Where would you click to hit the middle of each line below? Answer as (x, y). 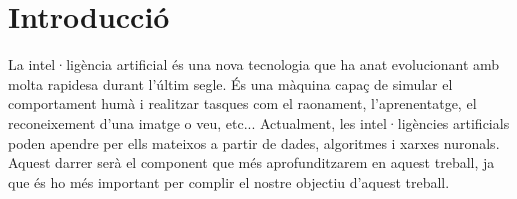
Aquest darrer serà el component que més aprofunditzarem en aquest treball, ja (251, 162)
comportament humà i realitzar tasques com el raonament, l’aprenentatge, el (242, 103)
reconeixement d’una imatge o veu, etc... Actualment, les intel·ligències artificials (259, 122)
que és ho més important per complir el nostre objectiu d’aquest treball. (229, 181)
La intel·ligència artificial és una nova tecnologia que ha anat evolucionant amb (254, 64)
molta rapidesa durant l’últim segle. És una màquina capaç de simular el (230, 83)
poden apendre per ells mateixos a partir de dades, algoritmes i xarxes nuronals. (254, 142)
